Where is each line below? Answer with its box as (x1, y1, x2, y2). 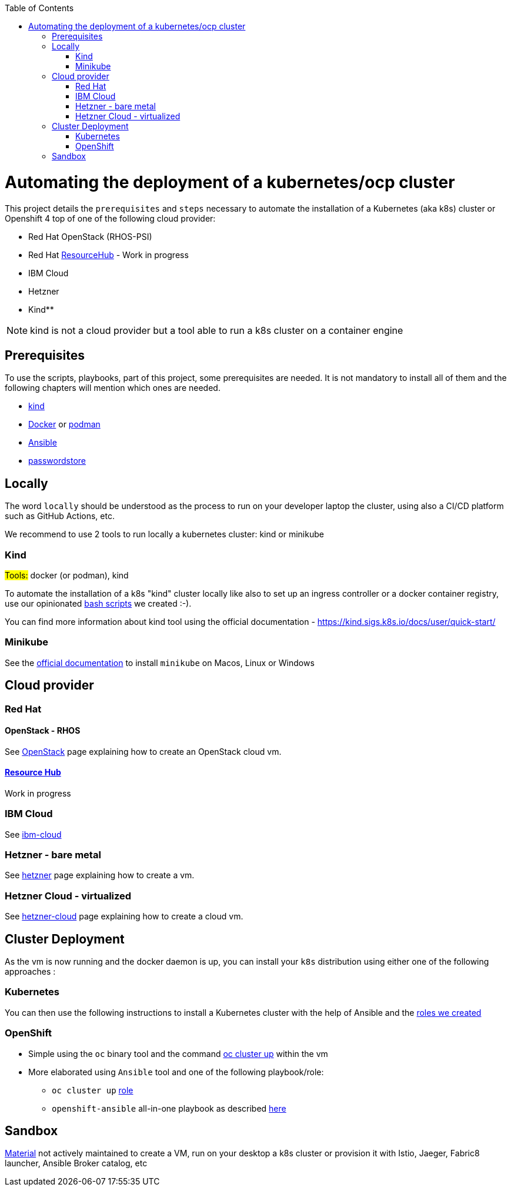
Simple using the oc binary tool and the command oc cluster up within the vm (28, 1048, 328, 1059)
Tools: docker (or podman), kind (5, 570, 129, 580)
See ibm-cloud (5, 829, 62, 839)
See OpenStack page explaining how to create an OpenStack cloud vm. (5, 746, 282, 757)
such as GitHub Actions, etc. (5, 511, 115, 521)
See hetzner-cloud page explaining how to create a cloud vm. (5, 911, 243, 922)
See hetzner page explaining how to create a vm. (5, 870, 195, 881)
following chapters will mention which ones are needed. (5, 383, 221, 393)
